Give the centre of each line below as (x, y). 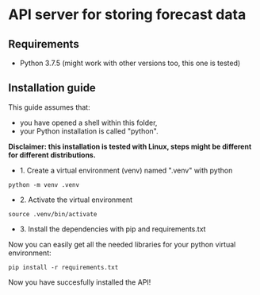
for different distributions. (52, 155)
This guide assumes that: (49, 107)
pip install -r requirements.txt (63, 267)
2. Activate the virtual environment (76, 200)
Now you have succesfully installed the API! (80, 282)
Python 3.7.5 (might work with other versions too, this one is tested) (130, 63)
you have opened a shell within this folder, (88, 122)
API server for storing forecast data (127, 15)
